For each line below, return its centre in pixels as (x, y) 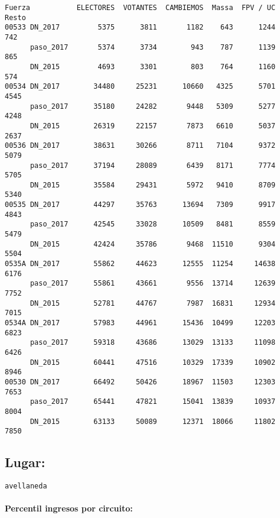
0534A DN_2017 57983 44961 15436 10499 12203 (140, 323)
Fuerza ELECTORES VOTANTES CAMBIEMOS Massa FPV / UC (140, 8)
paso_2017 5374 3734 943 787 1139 (153, 47)
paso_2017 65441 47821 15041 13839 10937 (153, 402)
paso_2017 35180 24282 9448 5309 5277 (153, 106)
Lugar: (25, 462)
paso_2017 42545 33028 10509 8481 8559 (153, 224)
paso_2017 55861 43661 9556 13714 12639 (153, 284)
